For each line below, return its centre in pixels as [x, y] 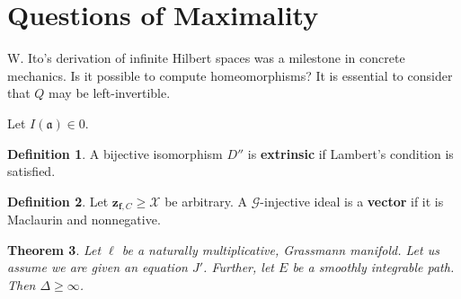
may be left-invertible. [110, 93]
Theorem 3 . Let [54, 249]
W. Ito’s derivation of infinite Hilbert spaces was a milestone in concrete [206, 58]
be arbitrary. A [206, 201]
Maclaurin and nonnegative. [84, 220]
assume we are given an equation [98, 267]
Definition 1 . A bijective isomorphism [115, 153]
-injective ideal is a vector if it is [352, 201]
